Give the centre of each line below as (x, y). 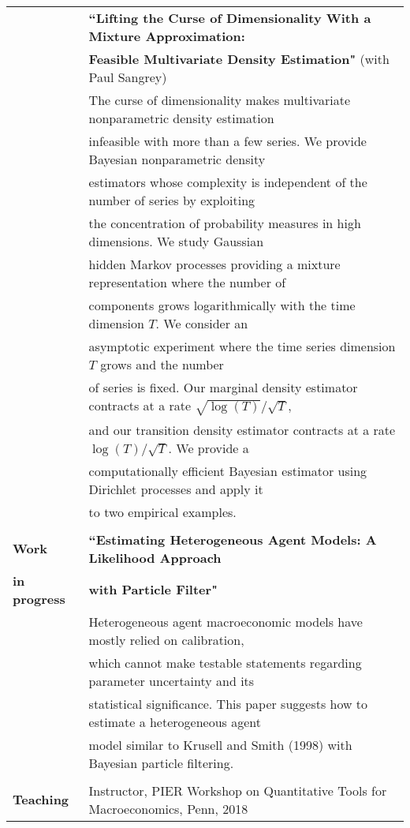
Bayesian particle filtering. (161, 762)
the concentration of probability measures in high (225, 223)
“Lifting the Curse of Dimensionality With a (230, 18)
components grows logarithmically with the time (222, 305)
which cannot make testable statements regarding (225, 662)
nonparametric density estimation (181, 118)
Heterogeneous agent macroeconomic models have (225, 621)
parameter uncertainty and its (171, 680)
